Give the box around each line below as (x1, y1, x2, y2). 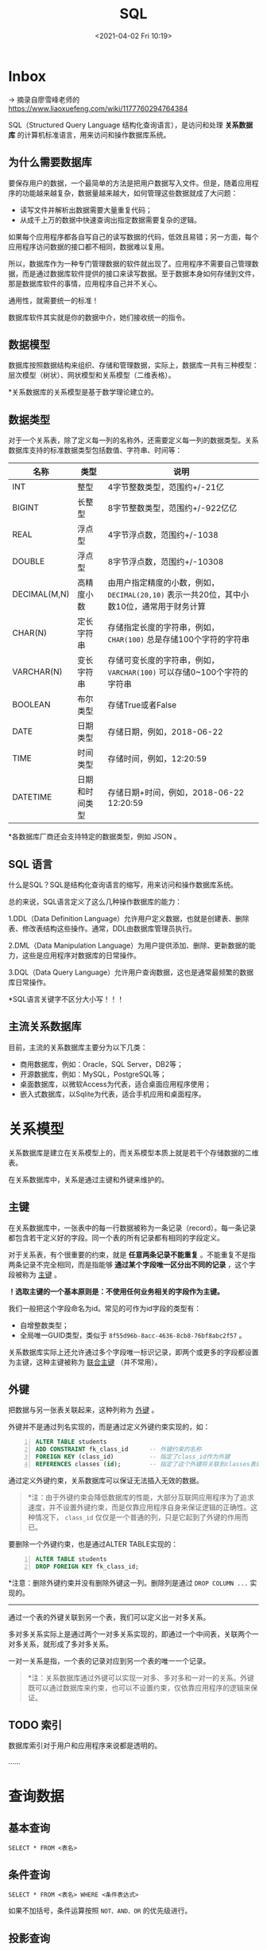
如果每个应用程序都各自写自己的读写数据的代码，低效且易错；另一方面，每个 (8, 232, 259, 241)
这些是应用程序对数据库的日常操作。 (21, 950, 141, 959)
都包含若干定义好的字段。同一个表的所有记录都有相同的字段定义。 (8, 1232, 224, 1242)
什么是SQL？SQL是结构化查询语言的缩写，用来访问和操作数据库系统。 (8, 880, 238, 889)
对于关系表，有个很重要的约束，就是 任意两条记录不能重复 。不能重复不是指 (8, 1250, 256, 1259)
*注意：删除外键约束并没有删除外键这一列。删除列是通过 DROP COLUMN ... (8, 1578, 249, 1587)
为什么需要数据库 (8, 156, 92, 169)
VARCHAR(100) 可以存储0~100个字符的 (107, 667, 249, 678)
